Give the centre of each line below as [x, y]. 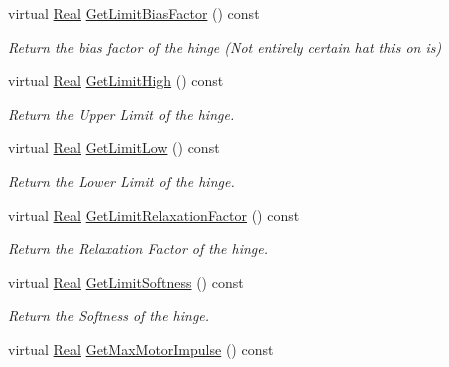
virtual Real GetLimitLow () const [114, 147]
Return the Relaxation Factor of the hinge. [138, 248]
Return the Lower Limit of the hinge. [121, 180]
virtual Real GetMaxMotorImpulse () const [141, 348]
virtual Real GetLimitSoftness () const [126, 281]
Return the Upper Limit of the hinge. [121, 113]
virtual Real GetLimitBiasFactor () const [134, 13]
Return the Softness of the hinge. [109, 315]
